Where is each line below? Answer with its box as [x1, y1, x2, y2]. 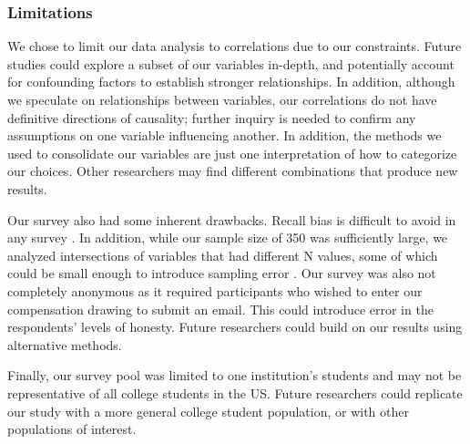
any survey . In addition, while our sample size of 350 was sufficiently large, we [7, 228, 448, 247]
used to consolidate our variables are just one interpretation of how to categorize [7, 143, 457, 162]
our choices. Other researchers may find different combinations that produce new [7, 161, 458, 181]
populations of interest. [7, 419, 137, 439]
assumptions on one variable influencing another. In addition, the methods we [7, 126, 442, 145]
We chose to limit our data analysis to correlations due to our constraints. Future [7, 36, 462, 56]
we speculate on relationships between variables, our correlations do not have [7, 90, 437, 108]
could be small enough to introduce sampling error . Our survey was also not [7, 263, 436, 283]
